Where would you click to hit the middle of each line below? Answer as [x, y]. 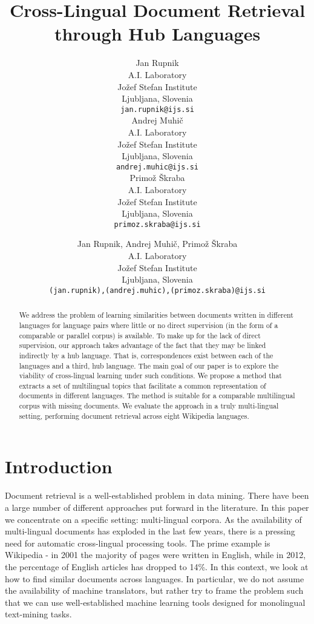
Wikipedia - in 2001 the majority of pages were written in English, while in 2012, [155, 555]
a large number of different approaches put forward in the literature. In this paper [157, 507]
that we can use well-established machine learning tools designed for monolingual [155, 602]
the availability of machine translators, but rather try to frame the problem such [154, 590]
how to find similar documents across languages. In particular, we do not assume [155, 578]
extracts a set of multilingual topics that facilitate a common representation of [142, 385]
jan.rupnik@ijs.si [157, 109]
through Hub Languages [157, 34]
